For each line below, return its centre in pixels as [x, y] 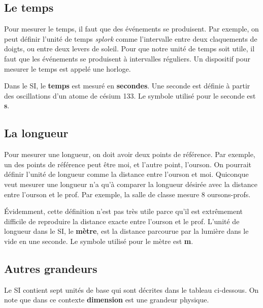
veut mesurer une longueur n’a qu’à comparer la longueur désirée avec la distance [131, 184]
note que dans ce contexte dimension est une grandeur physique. [107, 300]
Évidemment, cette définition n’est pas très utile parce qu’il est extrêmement [123, 211]
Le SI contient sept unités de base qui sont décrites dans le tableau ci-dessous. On [131, 289]
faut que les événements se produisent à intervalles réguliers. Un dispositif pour [127, 58]
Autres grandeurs [51, 268]
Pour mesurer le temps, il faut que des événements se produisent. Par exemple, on [131, 29]
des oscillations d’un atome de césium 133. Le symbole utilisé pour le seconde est [130, 95]
